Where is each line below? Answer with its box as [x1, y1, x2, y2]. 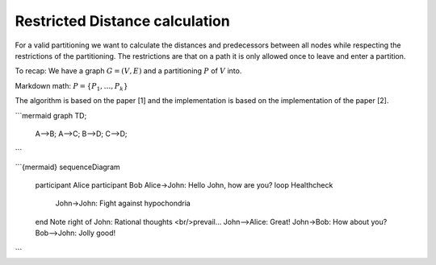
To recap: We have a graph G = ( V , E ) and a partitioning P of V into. [15, 66, 242, 76]
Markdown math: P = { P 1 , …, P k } [15, 81, 128, 93]
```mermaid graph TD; [15, 110, 87, 120]
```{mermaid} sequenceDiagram [15, 162, 120, 172]
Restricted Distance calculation [15, 12, 230, 30]
